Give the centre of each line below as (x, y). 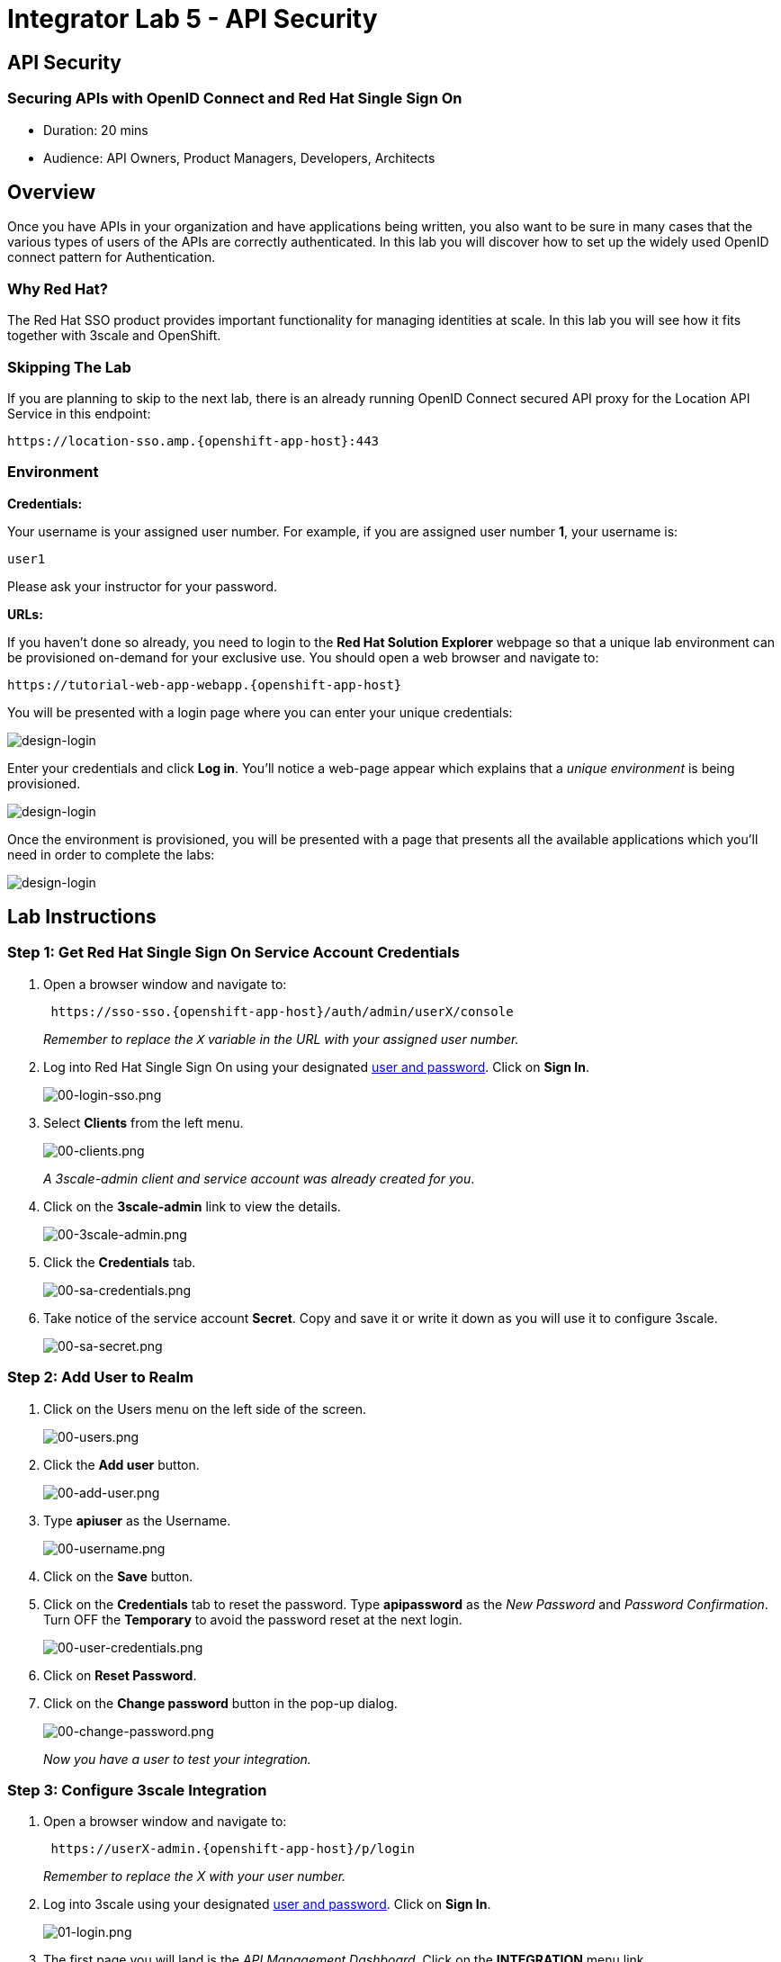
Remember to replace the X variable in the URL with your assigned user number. (281, 1039)
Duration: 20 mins (96, 130)
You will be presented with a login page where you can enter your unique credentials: (260, 712)
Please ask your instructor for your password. (142, 586)
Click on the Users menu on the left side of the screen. (205, 1408)
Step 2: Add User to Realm (100, 1377)
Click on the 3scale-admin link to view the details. (192, 1206)
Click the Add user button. (121, 1464)
